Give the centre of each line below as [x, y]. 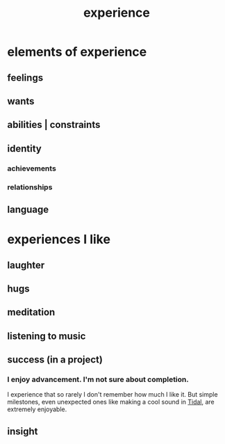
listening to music [47, 336]
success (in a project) [55, 360]
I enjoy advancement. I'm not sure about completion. [98, 379]
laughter [26, 265]
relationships [30, 187]
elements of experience [77, 52]
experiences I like [59, 240]
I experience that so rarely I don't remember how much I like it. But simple [112, 395]
